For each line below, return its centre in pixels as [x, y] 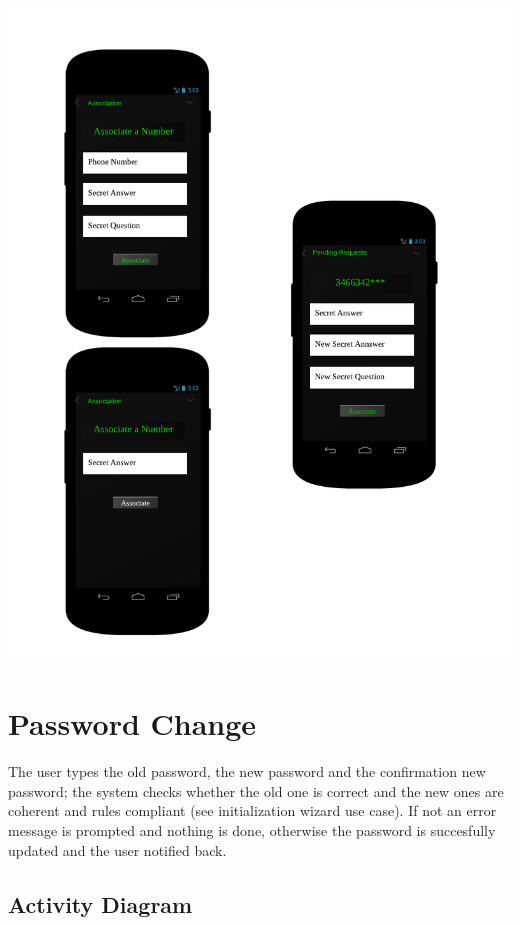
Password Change [132, 723]
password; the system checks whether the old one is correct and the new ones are [256, 790]
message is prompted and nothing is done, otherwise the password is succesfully [252, 829]
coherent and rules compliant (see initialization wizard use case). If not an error [252, 810]
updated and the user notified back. [117, 849]
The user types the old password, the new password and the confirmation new [247, 771]
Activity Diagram [100, 903]
